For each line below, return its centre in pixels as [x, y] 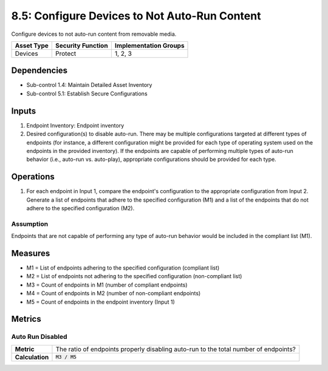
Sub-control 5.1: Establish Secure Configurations [87, 94]
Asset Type [32, 46]
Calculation [32, 357]
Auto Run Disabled [39, 337]
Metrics [26, 319]
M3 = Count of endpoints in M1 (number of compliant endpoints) [107, 285]
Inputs [24, 111]
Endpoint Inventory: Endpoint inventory [75, 125]
